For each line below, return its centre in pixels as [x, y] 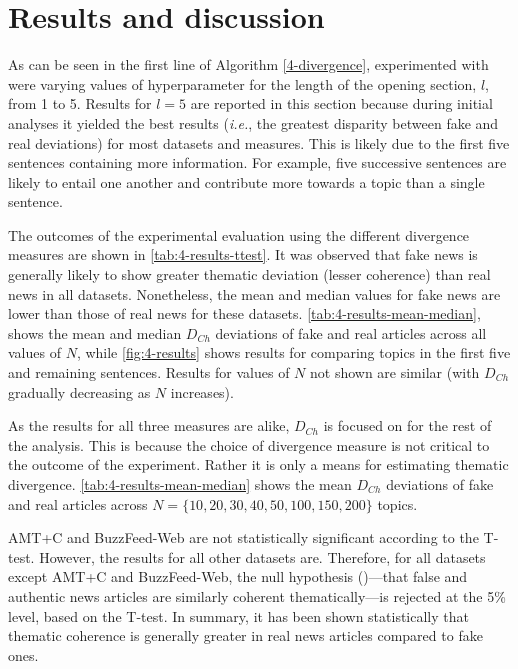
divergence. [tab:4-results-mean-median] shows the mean [180, 484]
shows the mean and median [95, 332]
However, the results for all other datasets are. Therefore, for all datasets [262, 556]
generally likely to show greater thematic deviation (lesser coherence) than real [249, 274]
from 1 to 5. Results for [80, 103]
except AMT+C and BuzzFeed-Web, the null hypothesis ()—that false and [238, 576]
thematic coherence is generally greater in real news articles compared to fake [245, 635]
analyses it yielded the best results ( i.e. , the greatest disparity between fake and [253, 122]
